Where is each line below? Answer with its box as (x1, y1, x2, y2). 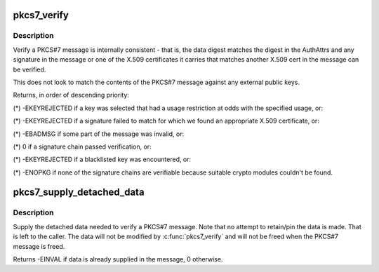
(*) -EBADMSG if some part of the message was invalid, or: (13, 130, 185, 138)
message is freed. (13, 242, 65, 250)
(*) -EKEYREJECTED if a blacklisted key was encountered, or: (13, 155, 192, 164)
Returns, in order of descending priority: (13, 91, 130, 100)
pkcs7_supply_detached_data (13, 186, 145, 198)
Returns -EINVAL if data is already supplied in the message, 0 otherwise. (13, 255, 223, 263)
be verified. (13, 65, 46, 74)
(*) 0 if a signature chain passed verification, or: (13, 142, 152, 151)
